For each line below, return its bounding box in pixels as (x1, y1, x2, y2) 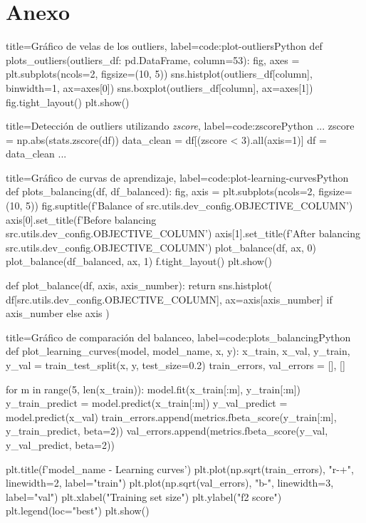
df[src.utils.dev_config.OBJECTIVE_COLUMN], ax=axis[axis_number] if (6, 291, 333, 306)
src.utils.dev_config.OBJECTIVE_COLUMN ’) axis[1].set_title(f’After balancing (6, 226, 361, 241)
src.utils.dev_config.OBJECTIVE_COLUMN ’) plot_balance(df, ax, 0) (6, 239, 317, 254)
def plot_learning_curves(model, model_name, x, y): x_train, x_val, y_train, (6, 343, 350, 358)
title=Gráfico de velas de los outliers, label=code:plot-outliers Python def (6, 38, 323, 53)
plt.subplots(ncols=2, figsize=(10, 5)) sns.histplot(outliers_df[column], (6, 66, 313, 81)
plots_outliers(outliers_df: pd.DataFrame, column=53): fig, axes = (6, 52, 300, 67)
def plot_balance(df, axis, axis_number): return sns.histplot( (6, 278, 273, 293)
